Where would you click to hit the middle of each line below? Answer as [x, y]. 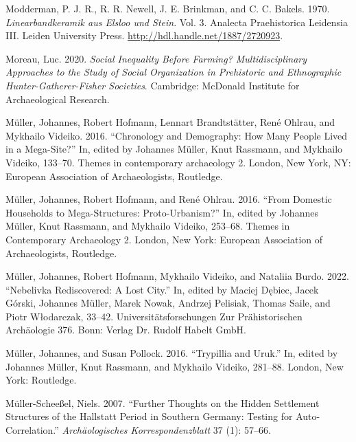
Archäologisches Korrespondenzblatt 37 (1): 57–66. [166, 430]
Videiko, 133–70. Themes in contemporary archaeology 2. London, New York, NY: [178, 162]
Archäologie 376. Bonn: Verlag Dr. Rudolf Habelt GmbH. [126, 330]
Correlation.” [32, 430]
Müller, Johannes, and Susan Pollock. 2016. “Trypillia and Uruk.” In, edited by [172, 353]
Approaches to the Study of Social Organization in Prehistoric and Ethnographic [174, 72]
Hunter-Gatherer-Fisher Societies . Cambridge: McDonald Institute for [153, 85]
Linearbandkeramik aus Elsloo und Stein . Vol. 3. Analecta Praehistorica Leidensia [177, 22]
